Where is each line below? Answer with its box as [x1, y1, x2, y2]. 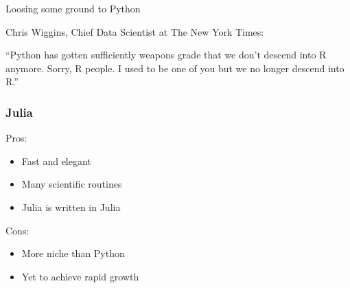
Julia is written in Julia [21, 199, 121, 214]
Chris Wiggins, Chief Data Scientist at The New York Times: [5, 24, 264, 38]
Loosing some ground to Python [5, 1, 141, 15]
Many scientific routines [21, 177, 122, 191]
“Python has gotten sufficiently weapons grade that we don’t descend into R [5, 47, 327, 62]
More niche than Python [21, 246, 125, 261]
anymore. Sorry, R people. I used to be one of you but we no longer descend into [5, 60, 345, 75]
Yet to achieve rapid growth [21, 269, 139, 283]
